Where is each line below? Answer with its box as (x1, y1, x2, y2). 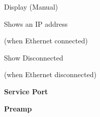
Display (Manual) (4, 2, 58, 12)
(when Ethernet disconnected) (4, 69, 96, 80)
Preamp (4, 103, 32, 113)
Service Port (4, 86, 48, 96)
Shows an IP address (4, 18, 68, 29)
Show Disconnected (4, 52, 63, 63)
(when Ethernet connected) (4, 35, 88, 46)
